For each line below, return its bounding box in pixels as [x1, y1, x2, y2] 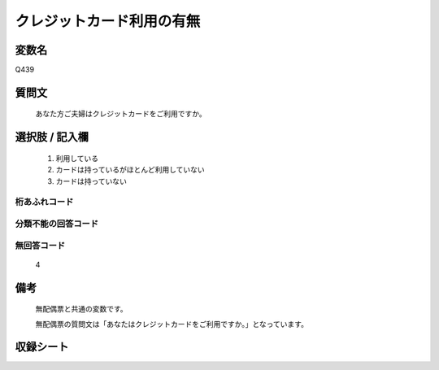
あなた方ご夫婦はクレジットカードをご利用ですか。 [35, 109, 206, 119]
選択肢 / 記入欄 [15, 130, 89, 144]
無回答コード [15, 240, 66, 251]
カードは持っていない [55, 176, 128, 186]
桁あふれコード [15, 196, 74, 207]
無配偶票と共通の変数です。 [35, 304, 128, 314]
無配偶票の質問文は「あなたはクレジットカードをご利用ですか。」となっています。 [35, 319, 309, 329]
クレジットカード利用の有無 [15, 12, 201, 30]
